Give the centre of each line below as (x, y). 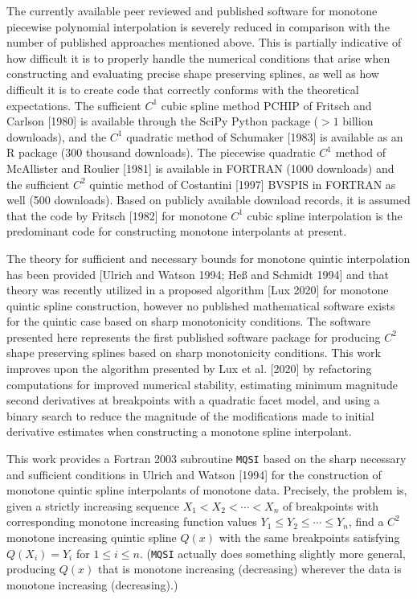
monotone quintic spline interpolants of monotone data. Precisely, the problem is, (207, 490)
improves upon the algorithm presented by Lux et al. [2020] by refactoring (189, 369)
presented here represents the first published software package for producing (194, 336)
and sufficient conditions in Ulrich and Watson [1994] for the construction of (194, 474)
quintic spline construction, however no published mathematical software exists (201, 305)
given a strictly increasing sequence (93, 505)
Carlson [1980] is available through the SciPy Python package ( (162, 121)
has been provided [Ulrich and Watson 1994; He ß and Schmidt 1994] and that (198, 274)
